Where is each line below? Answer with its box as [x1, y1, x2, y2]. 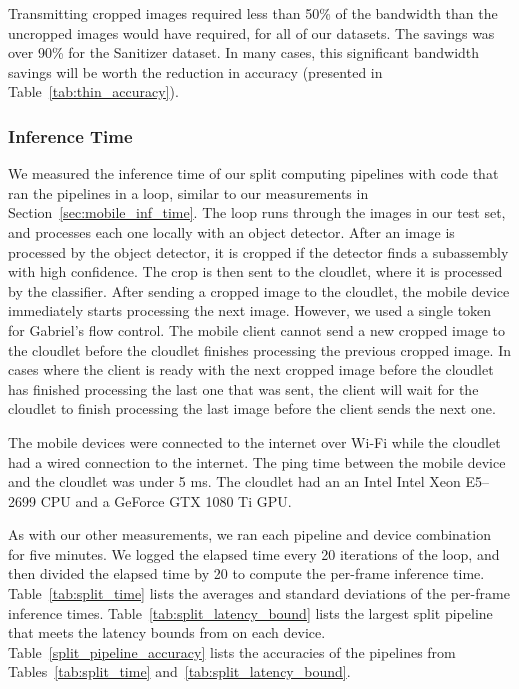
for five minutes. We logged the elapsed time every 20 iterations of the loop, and [8, 543, 500, 564]
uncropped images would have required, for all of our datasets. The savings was [8, 22, 495, 43]
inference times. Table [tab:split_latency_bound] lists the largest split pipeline [8, 602, 493, 623]
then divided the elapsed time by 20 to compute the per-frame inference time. [8, 563, 485, 584]
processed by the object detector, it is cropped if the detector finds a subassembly [8, 241, 509, 262]
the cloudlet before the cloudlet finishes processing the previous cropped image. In [8, 339, 511, 360]
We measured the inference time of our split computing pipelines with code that [8, 163, 499, 184]
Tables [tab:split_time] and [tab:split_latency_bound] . [8, 661, 351, 682]
